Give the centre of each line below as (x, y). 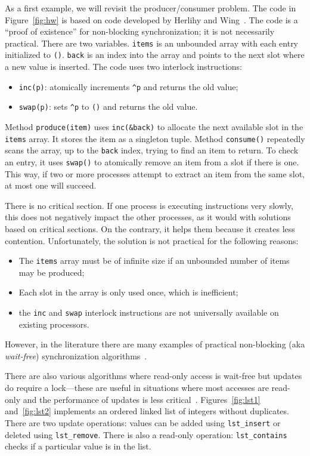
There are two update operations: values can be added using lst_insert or (143, 422)
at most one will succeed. (51, 185)
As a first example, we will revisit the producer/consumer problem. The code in (151, 8)
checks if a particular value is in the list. (78, 446)
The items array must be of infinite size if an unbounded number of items (154, 261)
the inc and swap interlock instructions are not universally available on (149, 312)
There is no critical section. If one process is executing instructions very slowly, (149, 205)
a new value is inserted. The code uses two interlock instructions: (123, 67)
